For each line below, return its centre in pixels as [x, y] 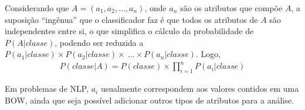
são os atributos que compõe [231, 8]
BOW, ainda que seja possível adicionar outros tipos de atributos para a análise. [149, 100]
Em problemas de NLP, [47, 89]
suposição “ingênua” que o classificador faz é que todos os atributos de [131, 19]
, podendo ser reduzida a [99, 42]
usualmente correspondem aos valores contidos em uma [200, 89]
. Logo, [208, 54]
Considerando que [37, 8]
